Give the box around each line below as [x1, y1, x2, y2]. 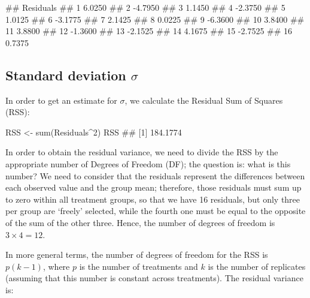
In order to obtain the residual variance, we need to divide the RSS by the [5, 146, 278, 158]
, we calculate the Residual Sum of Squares [124, 94, 283, 106]
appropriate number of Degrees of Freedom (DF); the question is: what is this [5, 157, 291, 170]
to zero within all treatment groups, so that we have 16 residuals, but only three [5, 192, 300, 205]
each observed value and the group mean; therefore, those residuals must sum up [5, 181, 302, 194]
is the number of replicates [208, 260, 306, 272]
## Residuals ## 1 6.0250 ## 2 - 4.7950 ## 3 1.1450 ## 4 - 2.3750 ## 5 [5, 1, 285, 13]
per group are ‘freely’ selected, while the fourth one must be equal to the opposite [5, 204, 306, 217]
